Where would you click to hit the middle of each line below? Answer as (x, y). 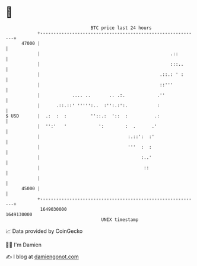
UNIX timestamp (120, 219)
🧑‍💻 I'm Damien (24, 245)
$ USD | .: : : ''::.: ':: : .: (83, 116)
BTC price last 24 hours (121, 28)
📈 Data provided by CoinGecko (44, 231)
